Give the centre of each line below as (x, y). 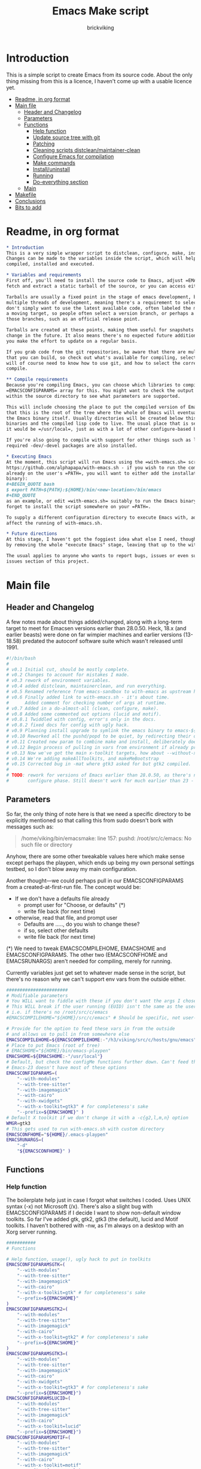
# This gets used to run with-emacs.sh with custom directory (85, 1129)
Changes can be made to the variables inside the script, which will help (101, 259)
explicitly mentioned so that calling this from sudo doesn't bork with (90, 820)
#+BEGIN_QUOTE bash (31, 484)
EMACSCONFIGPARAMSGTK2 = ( (37, 1309)
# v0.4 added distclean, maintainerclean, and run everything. (87, 686)
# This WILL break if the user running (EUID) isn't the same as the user (101, 1007)
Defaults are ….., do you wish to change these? (82, 924)
